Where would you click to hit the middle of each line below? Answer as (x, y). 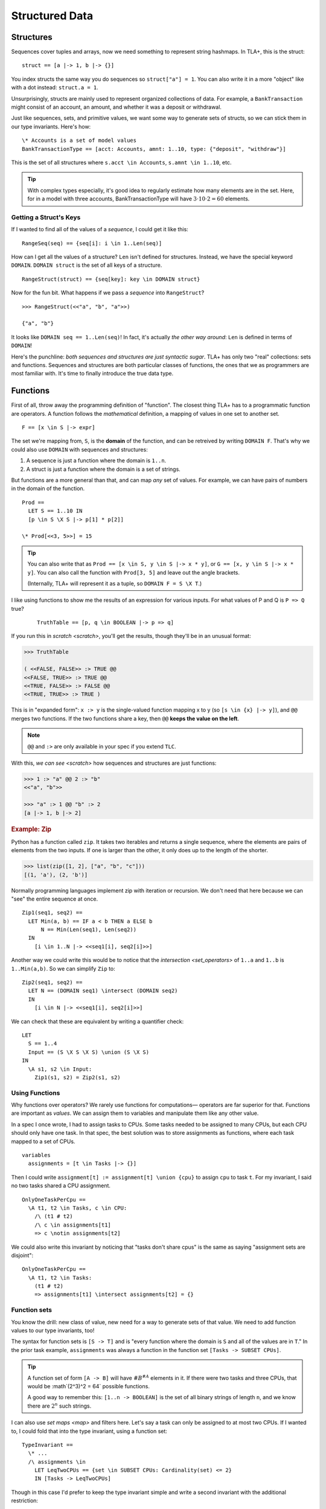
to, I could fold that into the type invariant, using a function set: (89, 1431)
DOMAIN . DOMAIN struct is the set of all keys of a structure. (87, 265)
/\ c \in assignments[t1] (73, 1225)
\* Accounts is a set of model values (79, 141)
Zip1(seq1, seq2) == (52, 913)
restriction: (25, 1501)
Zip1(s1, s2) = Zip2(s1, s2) (77, 1077)
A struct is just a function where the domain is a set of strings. (103, 469)
